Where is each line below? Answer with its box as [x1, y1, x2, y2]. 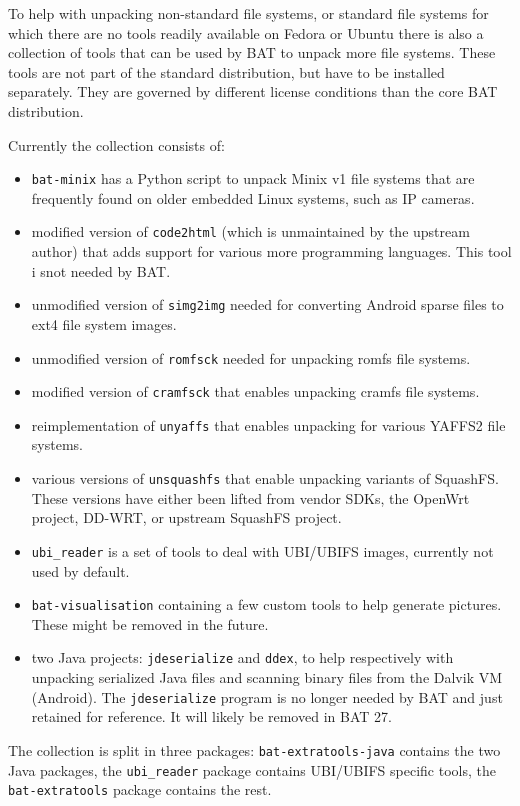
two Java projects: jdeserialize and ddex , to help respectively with [31, 647, 454, 668]
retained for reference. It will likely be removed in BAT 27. [31, 706, 392, 727]
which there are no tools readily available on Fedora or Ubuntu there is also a [8, 22, 484, 43]
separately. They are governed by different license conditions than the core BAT [8, 81, 498, 102]
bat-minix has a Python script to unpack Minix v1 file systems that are [31, 168, 475, 189]
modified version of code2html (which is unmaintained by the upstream [31, 221, 470, 242]
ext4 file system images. [31, 313, 177, 334]
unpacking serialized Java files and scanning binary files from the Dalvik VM [31, 667, 503, 688]
